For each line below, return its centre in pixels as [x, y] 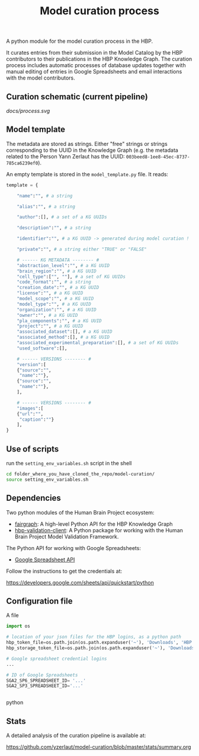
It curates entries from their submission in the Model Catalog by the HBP [94, 53]
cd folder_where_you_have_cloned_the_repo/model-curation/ [81, 474]
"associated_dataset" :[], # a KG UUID [65, 332]
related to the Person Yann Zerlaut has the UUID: [66, 156]
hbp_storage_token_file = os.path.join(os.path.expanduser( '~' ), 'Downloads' [102, 648]
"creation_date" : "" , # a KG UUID [58, 288]
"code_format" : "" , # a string [54, 282]
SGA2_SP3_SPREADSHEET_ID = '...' [45, 686]
